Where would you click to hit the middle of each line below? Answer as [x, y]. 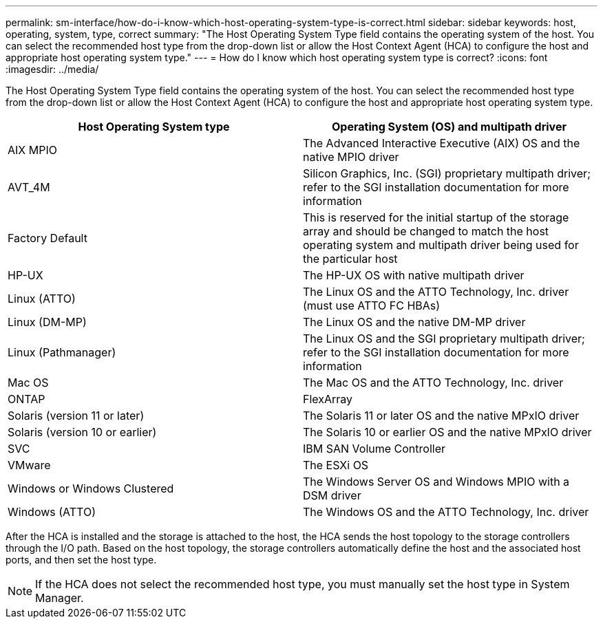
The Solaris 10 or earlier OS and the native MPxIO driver [447, 432]
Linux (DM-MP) [47, 322]
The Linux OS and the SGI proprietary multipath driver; [444, 338]
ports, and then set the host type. [81, 560]
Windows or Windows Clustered [91, 488]
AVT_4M [29, 187]
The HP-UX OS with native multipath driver [414, 275]
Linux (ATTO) [42, 299]
